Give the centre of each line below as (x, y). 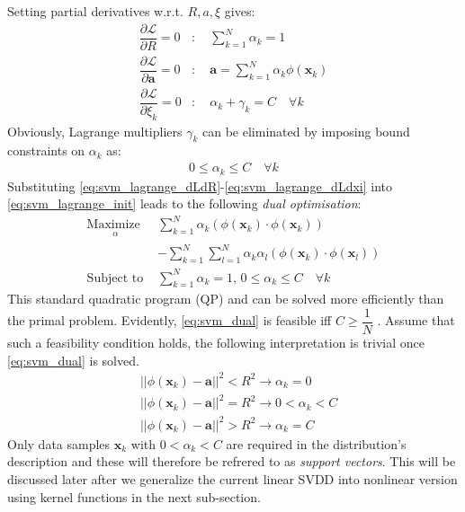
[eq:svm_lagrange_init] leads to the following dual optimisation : (184, 203)
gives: (240, 11)
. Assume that (416, 320)
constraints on (46, 150)
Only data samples (59, 443)
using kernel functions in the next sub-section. (134, 496)
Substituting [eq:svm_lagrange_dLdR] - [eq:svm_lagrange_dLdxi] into (200, 185)
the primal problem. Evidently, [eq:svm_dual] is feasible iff (170, 320)
